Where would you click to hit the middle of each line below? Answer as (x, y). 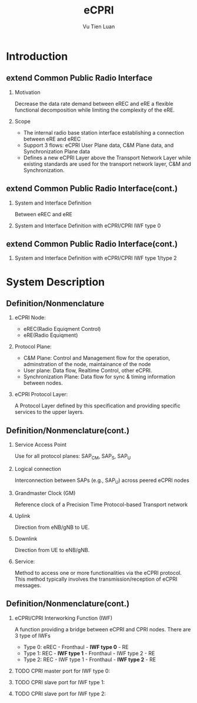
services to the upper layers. (49, 412)
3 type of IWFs (33, 635)
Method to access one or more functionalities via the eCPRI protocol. (98, 573)
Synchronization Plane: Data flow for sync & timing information (99, 377)
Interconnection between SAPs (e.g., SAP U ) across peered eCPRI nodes (102, 481)
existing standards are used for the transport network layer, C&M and (107, 164)
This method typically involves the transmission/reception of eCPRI (96, 579)
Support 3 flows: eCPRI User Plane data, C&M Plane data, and (98, 145)
